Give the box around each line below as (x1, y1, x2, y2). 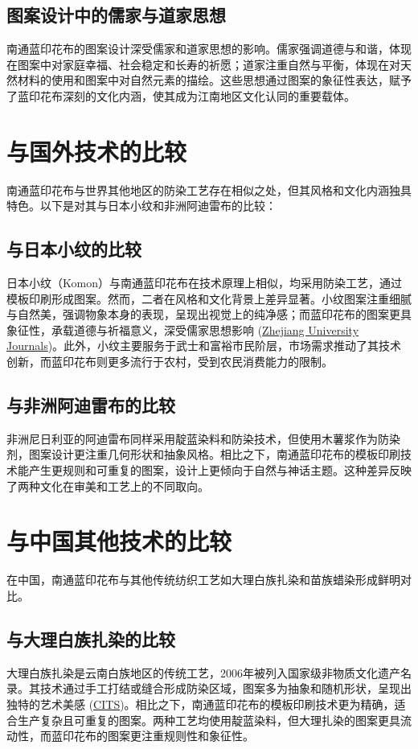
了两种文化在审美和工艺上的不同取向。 (6, 477, 209, 494)
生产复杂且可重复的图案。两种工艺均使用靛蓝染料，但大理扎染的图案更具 (17, 711, 400, 728)
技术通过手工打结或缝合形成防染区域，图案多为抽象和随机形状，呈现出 (39, 680, 412, 697)
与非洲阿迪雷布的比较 (6, 393, 175, 418)
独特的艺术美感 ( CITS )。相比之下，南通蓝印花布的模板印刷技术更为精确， (6, 695, 395, 712)
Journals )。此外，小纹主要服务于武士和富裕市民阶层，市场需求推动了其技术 (6, 337, 402, 354)
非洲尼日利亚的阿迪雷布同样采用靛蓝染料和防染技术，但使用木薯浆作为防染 (6, 430, 400, 447)
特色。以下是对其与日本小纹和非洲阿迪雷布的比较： (6, 197, 277, 214)
